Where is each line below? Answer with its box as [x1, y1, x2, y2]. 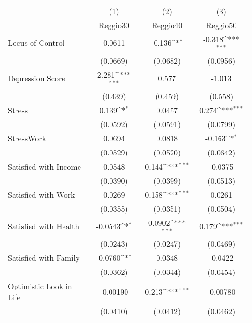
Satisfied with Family [8, 252, 80, 264]
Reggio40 [152, 19, 183, 31]
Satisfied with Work [8, 188, 75, 200]
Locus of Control [8, 37, 65, 49]
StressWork [8, 132, 46, 144]
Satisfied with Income [8, 160, 81, 172]
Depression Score [8, 72, 65, 84]
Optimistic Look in [8, 280, 72, 292]
